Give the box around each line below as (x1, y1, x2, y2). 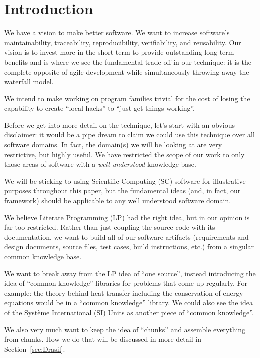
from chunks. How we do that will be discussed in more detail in (4, 334, 201, 344)
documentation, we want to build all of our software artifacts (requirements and (4, 231, 249, 242)
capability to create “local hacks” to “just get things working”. (4, 103, 195, 113)
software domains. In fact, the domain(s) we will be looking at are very (4, 139, 222, 150)
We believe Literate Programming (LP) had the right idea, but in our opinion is (4, 212, 250, 222)
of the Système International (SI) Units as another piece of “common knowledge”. (4, 307, 254, 317)
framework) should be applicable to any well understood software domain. (4, 195, 231, 206)
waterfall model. (4, 76, 54, 87)
